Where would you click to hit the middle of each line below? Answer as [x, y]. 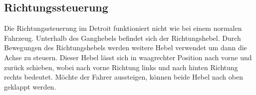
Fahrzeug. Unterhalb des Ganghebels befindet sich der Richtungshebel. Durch [123, 38]
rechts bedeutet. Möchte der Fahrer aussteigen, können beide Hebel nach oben [124, 77]
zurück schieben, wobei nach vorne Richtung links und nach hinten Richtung [121, 67]
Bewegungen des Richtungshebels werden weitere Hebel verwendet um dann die [126, 47]
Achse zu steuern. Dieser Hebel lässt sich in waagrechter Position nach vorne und [128, 57]
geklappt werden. [30, 86]
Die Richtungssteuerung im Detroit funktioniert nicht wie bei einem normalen [123, 28]
